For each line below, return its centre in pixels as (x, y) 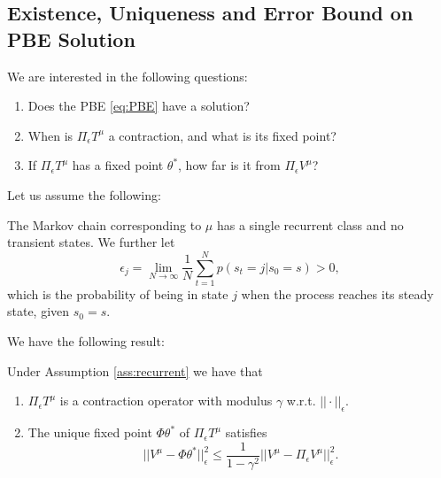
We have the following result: (86, 341)
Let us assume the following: (84, 194)
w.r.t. (301, 401)
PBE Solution (71, 39)
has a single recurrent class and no (310, 224)
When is (50, 135)
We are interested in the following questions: (128, 76)
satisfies (246, 432)
